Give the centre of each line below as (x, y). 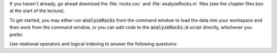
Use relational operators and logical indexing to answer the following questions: (94, 44)
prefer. (17, 34)
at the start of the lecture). (37, 11)
